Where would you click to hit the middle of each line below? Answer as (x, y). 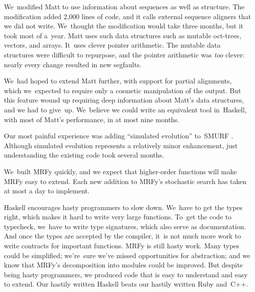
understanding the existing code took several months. (84, 155)
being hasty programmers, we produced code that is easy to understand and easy (126, 274)
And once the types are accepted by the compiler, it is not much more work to (123, 236)
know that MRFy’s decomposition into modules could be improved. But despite (124, 265)
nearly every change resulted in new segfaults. (73, 64)
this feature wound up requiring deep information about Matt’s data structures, (124, 100)
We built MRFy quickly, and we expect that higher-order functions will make (120, 171)
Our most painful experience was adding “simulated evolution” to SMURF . (119, 136)
